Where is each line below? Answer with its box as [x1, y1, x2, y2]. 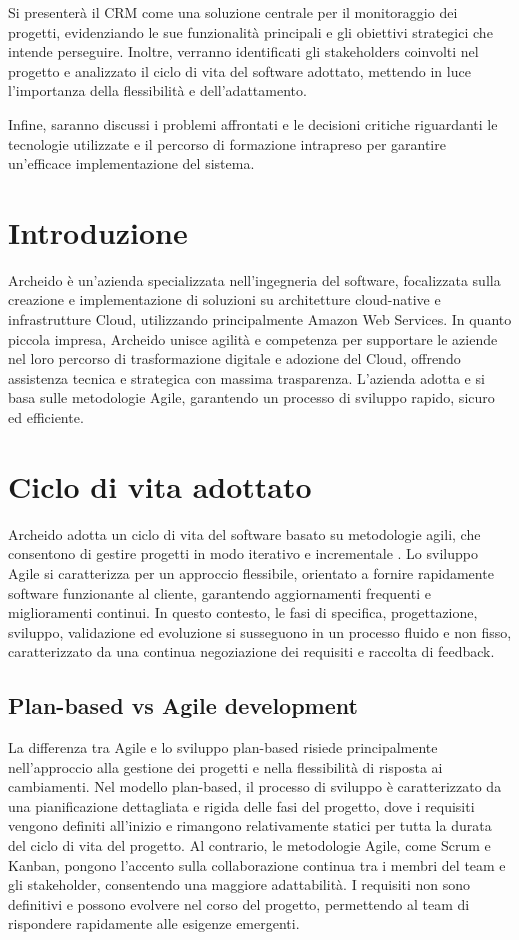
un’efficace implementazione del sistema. [8, 153, 255, 174]
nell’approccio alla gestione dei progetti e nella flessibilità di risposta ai [8, 756, 443, 777]
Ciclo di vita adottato [8, 465, 312, 506]
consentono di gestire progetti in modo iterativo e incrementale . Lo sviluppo [8, 543, 478, 564]
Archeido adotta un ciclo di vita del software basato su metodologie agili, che [8, 523, 481, 544]
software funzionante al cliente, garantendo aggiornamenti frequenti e [8, 582, 431, 603]
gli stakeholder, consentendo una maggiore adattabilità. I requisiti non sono [8, 874, 471, 895]
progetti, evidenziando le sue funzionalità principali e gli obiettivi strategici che [8, 21, 493, 42]
